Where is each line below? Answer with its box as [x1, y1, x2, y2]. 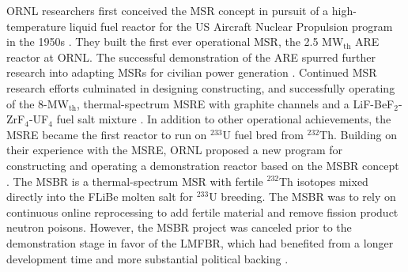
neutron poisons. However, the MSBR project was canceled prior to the [6, 219, 352, 236]
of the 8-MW [6, 95, 69, 111]
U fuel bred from [222, 126, 304, 142]
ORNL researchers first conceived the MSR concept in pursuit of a [6, 2, 329, 18]
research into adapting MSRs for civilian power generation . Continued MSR [6, 64, 377, 81]
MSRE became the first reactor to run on [6, 126, 207, 142]
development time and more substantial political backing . [6, 250, 289, 266]
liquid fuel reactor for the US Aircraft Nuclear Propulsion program [69, 17, 393, 34]
